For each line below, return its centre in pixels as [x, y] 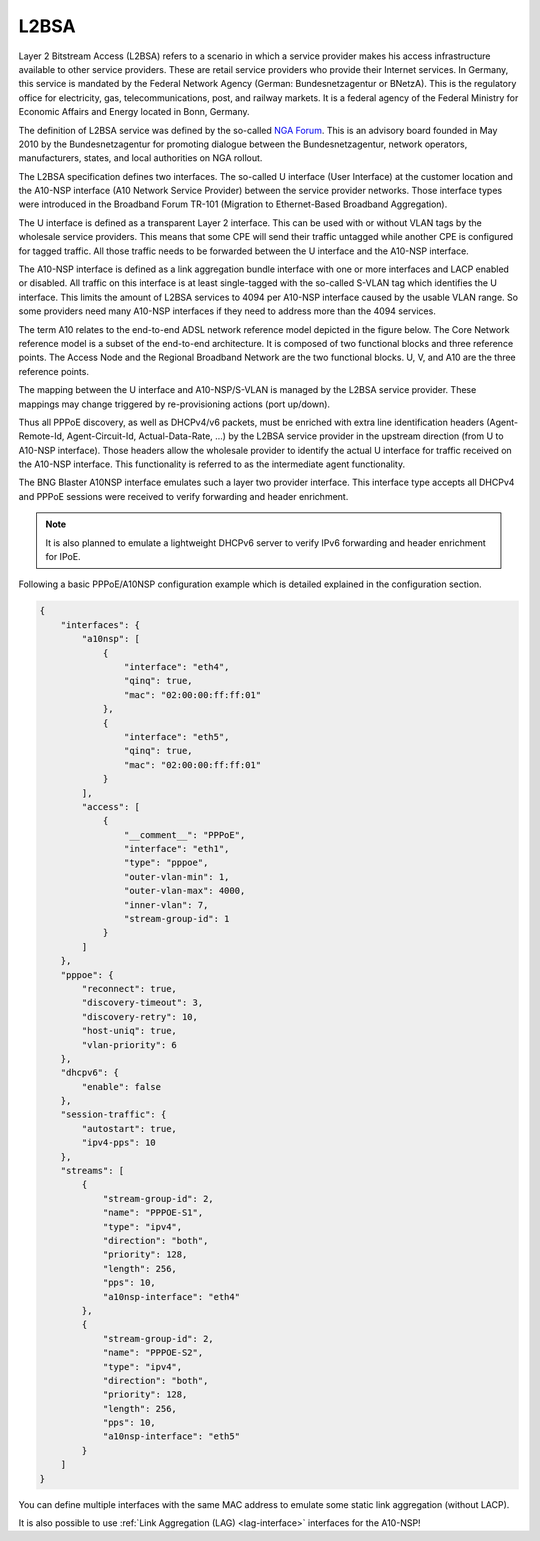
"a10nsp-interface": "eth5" [171, 1436]
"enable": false [121, 1086]
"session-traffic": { [113, 1114]
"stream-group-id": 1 [176, 919]
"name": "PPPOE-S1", [153, 1213]
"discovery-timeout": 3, [142, 1003]
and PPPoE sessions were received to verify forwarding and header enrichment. [183, 496]
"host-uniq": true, [129, 1031]
